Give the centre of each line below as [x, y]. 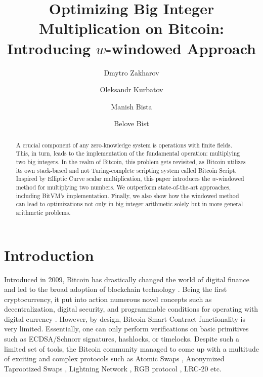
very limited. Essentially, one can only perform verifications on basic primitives [126, 329]
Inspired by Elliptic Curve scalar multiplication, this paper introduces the [113, 179]
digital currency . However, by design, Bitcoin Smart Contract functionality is [125, 318]
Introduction [49, 255]
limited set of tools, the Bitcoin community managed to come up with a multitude [131, 348]
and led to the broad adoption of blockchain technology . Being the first [116, 289]
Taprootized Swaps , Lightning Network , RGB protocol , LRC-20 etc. [113, 368]
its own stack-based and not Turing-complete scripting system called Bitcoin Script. [126, 170]
